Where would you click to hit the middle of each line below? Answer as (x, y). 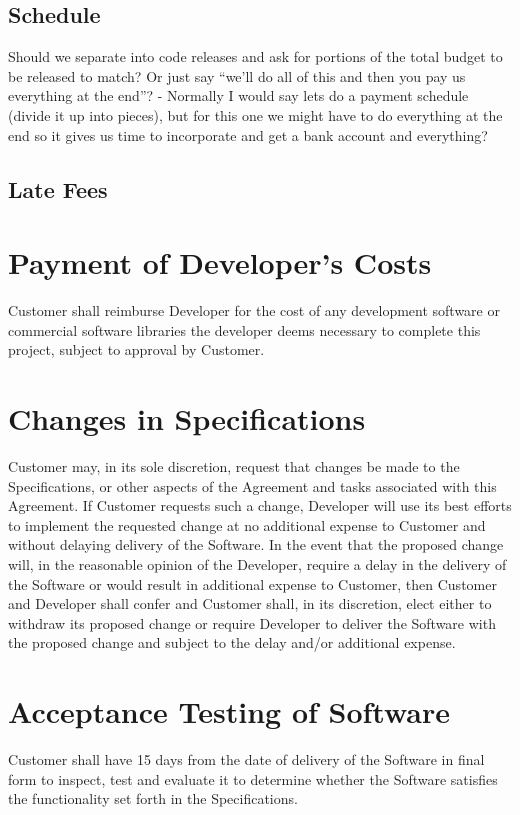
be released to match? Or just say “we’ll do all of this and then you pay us (237, 75)
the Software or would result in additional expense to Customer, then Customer (252, 583)
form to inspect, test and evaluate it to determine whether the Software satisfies (253, 778)
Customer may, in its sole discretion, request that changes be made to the (234, 465)
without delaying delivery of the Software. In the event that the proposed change (256, 544)
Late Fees (58, 188)
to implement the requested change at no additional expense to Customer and (247, 524)
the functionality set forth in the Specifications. (153, 798)
